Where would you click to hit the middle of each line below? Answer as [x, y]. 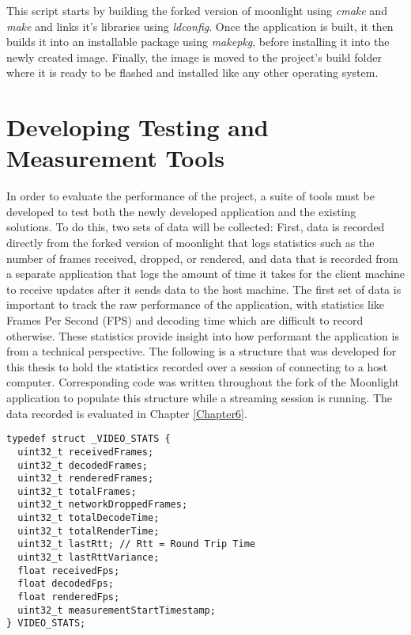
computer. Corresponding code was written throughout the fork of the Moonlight [203, 382]
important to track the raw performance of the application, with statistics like [195, 304]
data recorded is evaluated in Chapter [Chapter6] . [127, 413]
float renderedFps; [69, 597]
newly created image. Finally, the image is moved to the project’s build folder [194, 57]
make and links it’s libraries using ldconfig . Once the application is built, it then [200, 26]
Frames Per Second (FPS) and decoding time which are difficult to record [185, 320]
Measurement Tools [115, 158]
